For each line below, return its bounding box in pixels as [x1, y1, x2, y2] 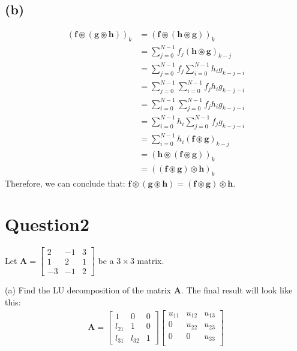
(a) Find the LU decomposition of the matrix [5, 284, 172, 296]
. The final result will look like [181, 284, 293, 296]
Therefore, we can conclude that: [5, 176, 125, 189]
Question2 [5, 212, 90, 236]
